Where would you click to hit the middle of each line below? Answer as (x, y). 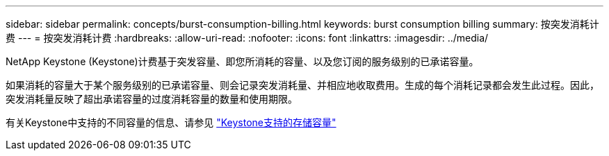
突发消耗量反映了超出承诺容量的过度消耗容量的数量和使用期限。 (152, 99)
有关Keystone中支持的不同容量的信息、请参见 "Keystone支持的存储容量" (171, 122)
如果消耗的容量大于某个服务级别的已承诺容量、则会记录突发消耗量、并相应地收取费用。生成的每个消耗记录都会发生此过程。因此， (302, 85)
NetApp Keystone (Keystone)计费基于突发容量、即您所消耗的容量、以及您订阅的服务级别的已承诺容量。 (242, 61)
